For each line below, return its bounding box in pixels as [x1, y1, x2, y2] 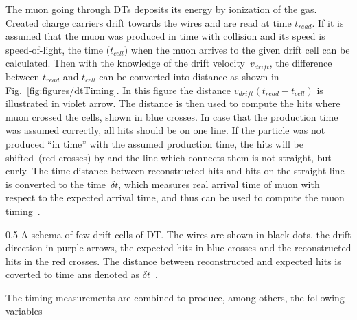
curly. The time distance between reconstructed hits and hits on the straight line [5, 163, 345, 178]
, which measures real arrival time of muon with [118, 176, 320, 191]
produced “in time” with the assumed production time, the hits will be [5, 136, 303, 150]
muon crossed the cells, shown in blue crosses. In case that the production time [5, 109, 338, 124]
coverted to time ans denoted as [5, 267, 139, 282]
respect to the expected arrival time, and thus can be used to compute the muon [5, 190, 345, 205]
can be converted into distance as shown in [99, 69, 279, 83]
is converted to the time [5, 176, 106, 191]
